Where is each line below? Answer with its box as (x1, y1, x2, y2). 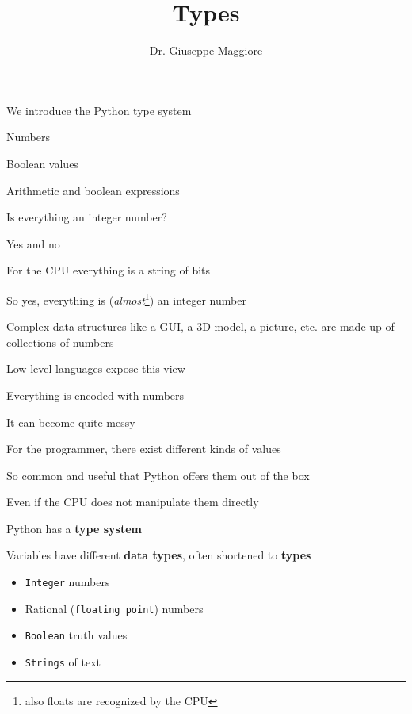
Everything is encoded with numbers (6, 386, 185, 403)
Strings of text (25, 654, 101, 670)
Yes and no (6, 235, 60, 251)
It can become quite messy (6, 413, 135, 430)
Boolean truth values (25, 627, 128, 643)
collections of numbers (6, 333, 114, 350)
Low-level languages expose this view (6, 360, 185, 377)
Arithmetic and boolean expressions (6, 182, 180, 198)
